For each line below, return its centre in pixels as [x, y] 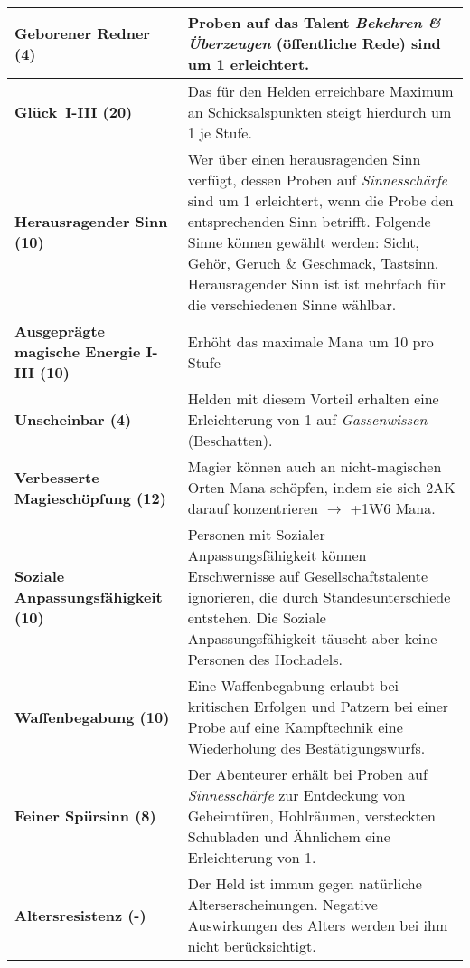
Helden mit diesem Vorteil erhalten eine [313, 399]
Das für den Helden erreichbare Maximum [320, 91]
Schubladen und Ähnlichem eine [289, 836]
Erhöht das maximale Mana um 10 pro [310, 341]
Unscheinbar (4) [73, 419]
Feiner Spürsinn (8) [85, 816]
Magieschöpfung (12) [90, 498]
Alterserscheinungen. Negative [282, 904]
